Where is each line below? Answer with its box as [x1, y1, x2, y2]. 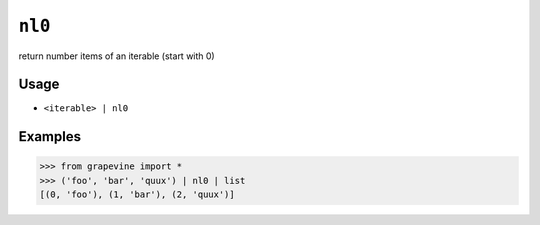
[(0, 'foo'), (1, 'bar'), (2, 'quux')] [39, 189, 235, 200]
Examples [18, 128, 82, 145]
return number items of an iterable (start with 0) [18, 50, 215, 62]
